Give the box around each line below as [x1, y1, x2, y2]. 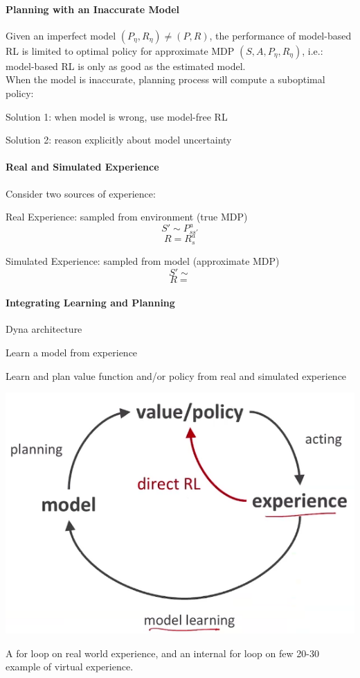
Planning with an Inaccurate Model [6, 1, 179, 16]
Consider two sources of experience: [6, 186, 156, 200]
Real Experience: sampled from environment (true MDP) [6, 209, 248, 224]
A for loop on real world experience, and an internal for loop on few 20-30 [6, 645, 319, 660]
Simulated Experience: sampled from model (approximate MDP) [6, 253, 280, 268]
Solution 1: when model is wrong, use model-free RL [6, 109, 228, 123]
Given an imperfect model [6, 28, 116, 42]
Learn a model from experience [6, 345, 138, 359]
